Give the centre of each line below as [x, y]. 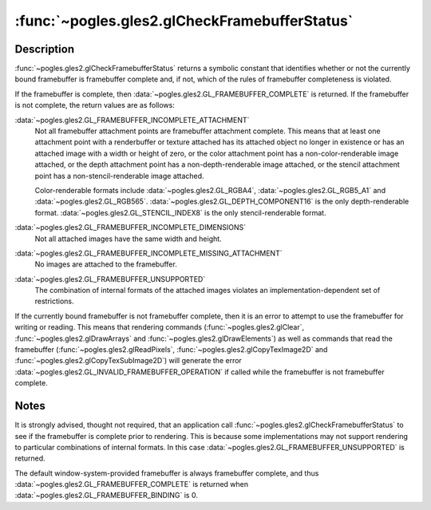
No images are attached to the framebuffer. [106, 264]
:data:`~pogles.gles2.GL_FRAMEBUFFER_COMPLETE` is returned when [132, 484]
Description [45, 49]
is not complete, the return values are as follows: [95, 105]
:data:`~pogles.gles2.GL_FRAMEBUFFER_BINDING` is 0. [107, 496]
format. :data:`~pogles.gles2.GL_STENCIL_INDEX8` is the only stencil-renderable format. [180, 212]
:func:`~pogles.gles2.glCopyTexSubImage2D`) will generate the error [129, 361]
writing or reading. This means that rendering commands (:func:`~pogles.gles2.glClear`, [160, 327]
